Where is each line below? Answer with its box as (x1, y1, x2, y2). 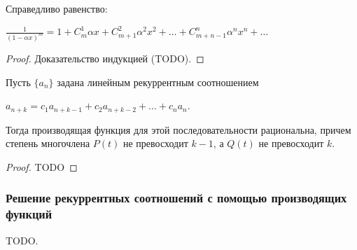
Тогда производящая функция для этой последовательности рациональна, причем (6, 122, 351, 137)
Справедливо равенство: (6, 1, 108, 15)
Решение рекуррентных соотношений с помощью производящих (6, 189, 347, 207)
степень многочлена (6, 136, 90, 151)
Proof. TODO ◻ (6, 159, 78, 174)
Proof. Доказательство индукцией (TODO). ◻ (6, 50, 204, 65)
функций (6, 205, 52, 223)
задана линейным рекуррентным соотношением (57, 74, 259, 89)
